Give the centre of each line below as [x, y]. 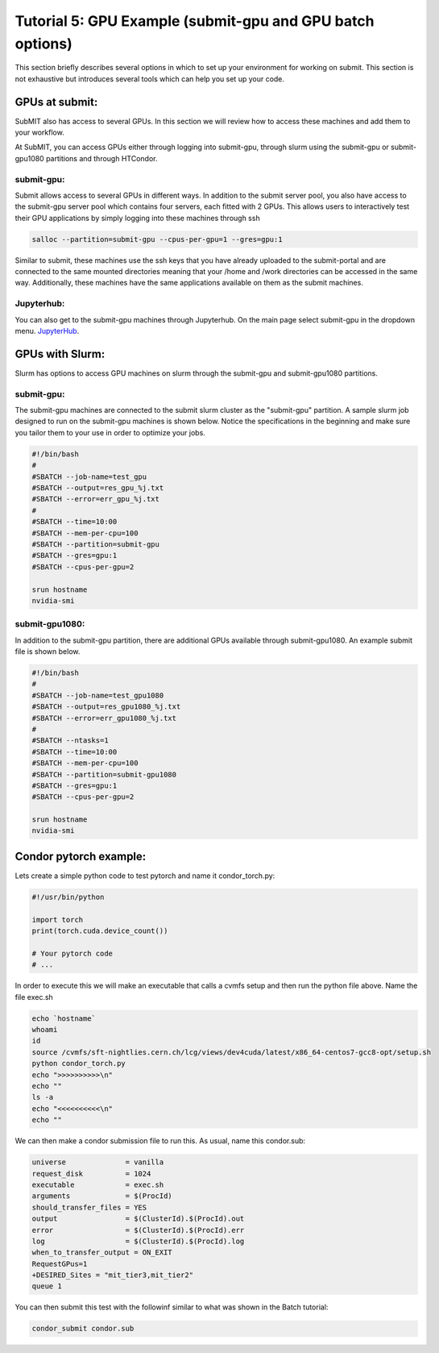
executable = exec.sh [98, 1184]
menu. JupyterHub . [47, 331]
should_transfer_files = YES [89, 1207]
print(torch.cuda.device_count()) [100, 931]
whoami [45, 1030]
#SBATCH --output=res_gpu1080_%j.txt [106, 707]
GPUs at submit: [56, 102]
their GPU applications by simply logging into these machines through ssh [138, 218]
